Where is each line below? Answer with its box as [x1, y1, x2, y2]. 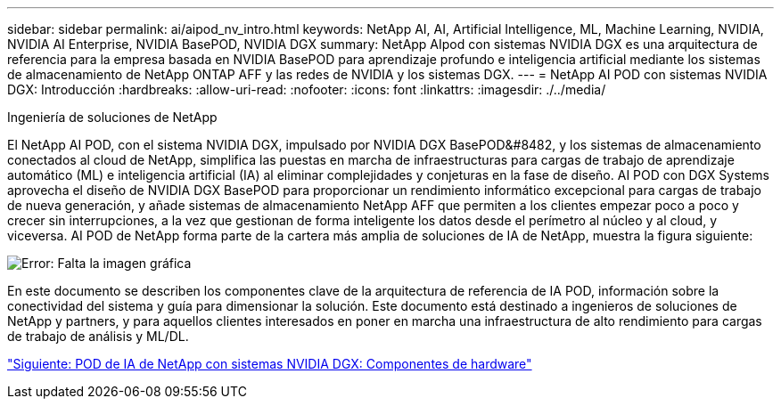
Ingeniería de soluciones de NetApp [7, 110, 218, 125]
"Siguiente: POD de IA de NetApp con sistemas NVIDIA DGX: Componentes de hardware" [7, 356, 532, 371]
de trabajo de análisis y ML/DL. [7, 329, 189, 344]
